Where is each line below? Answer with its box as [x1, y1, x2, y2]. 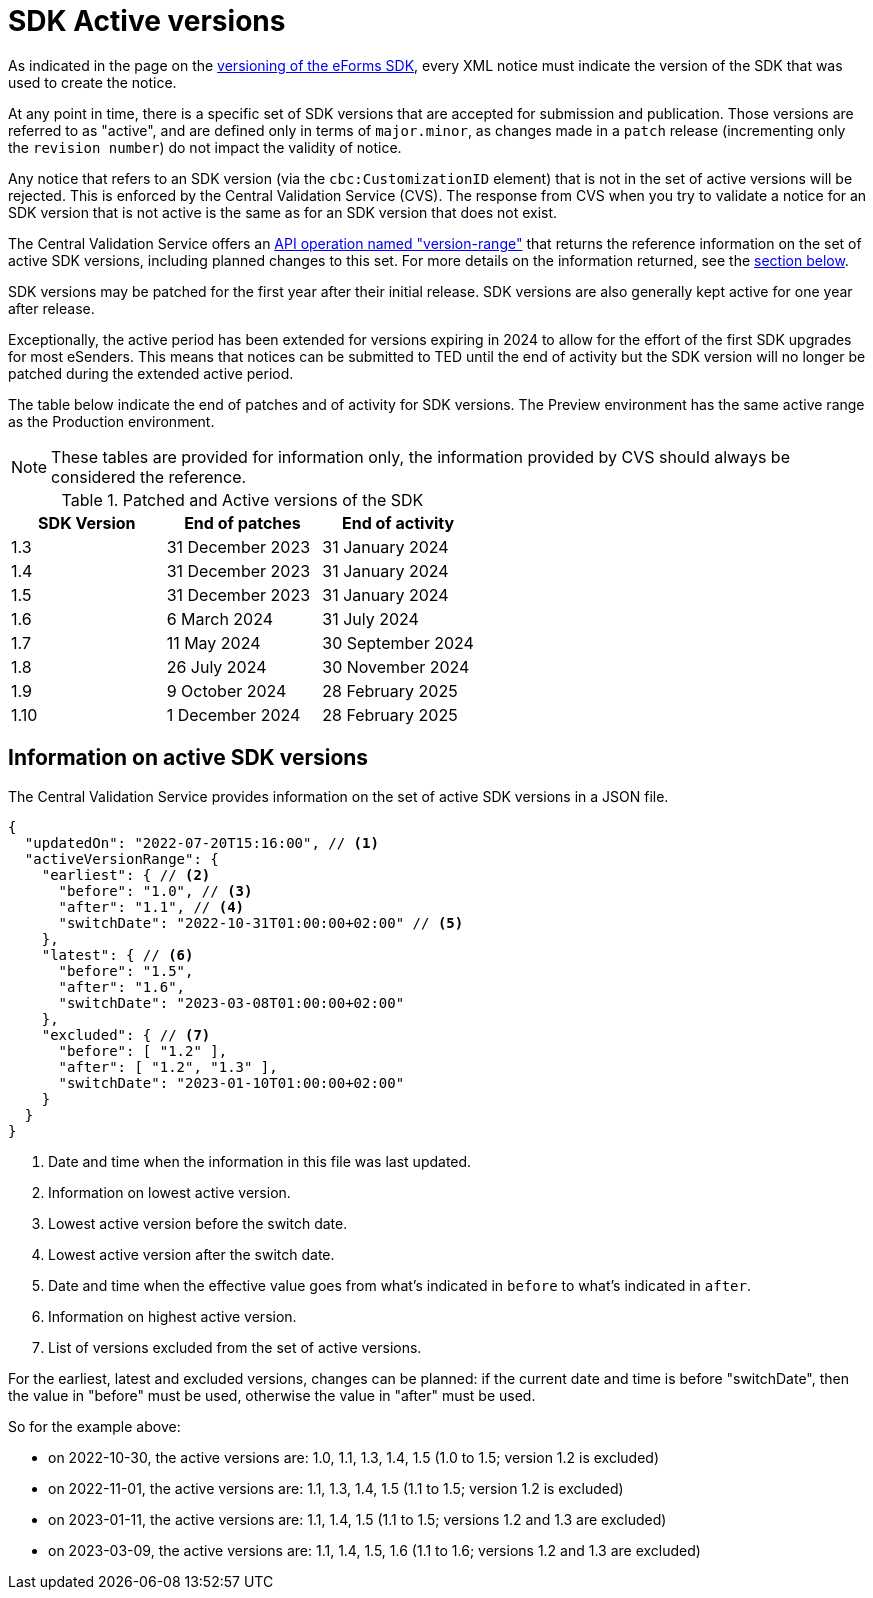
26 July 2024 [166, 656, 267, 677]
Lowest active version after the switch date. [48, 1245, 335, 1263]
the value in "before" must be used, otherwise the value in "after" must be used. [8, 1386, 536, 1404]
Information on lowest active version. [48, 1183, 291, 1201]
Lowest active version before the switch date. [48, 1214, 348, 1232]
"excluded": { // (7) [41, 1026, 211, 1043]
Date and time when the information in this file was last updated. [48, 1152, 472, 1170]
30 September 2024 [322, 632, 474, 653]
